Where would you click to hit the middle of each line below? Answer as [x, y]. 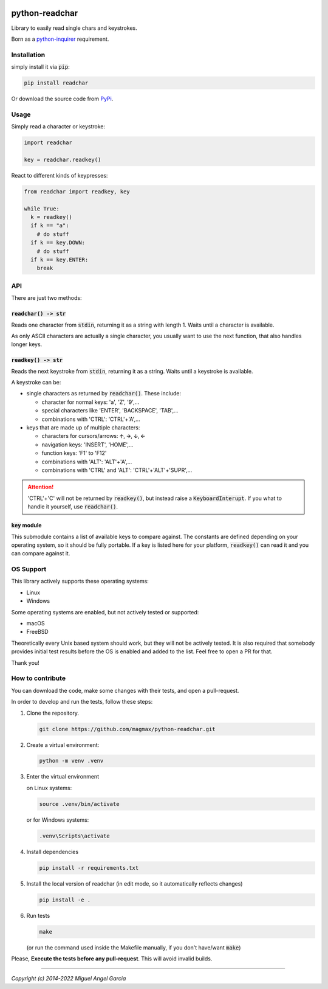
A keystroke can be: [36, 383]
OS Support [29, 569]
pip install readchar [56, 83]
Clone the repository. [53, 713]
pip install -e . [65, 900]
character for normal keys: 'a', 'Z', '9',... [91, 402]
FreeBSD [37, 632]
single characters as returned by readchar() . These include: [104, 394]
